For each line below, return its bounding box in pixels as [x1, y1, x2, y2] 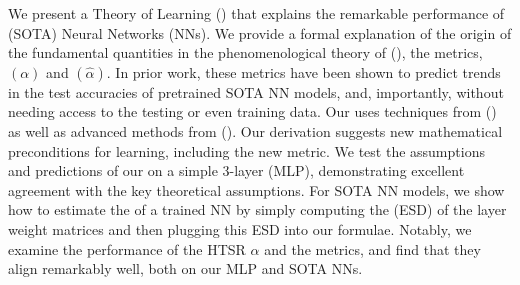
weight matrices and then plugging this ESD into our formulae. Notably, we [8, 218, 472, 239]
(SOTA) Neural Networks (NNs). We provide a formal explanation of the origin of [8, 22, 512, 43]
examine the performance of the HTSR [8, 238, 246, 259]
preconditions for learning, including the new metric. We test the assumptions [8, 140, 485, 161]
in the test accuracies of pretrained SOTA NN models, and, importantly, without [8, 81, 504, 102]
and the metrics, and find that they [264, 238, 481, 259]
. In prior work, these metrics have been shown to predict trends [106, 61, 501, 82]
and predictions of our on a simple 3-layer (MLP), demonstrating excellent [8, 160, 465, 181]
